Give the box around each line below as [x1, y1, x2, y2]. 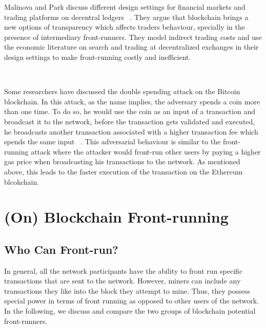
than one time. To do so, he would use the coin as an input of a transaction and [4, 106, 255, 117]
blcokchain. [4, 176, 39, 187]
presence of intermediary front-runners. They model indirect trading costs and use [4, 31, 262, 42]
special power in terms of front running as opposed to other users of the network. [4, 295, 259, 306]
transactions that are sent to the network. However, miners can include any [4, 275, 241, 286]
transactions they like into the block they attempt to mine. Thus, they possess [4, 285, 251, 296]
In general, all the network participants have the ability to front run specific [4, 265, 243, 276]
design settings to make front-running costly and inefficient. [4, 51, 191, 62]
